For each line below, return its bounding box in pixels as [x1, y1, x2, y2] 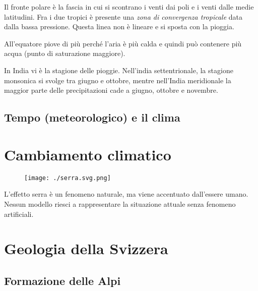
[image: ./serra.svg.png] [24, 174, 111, 182]
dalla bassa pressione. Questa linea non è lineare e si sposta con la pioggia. [4, 21, 234, 32]
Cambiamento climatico [4, 144, 171, 164]
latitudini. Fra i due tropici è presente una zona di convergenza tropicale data [4, 11, 243, 22]
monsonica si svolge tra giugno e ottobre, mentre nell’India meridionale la [4, 75, 231, 85]
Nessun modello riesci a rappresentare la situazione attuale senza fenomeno [4, 198, 236, 209]
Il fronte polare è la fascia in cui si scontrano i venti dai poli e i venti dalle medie [4, 2, 254, 12]
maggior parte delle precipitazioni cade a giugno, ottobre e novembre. [4, 85, 218, 95]
